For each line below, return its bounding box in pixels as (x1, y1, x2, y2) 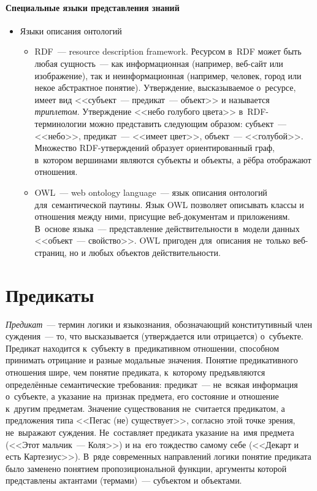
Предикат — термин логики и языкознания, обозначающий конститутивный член (6, 317, 312, 330)
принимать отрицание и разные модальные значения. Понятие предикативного (6, 354, 298, 366)
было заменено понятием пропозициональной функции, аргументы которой (6, 462, 287, 474)
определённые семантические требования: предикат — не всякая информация (6, 377, 298, 390)
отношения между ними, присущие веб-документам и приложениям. (34, 210, 290, 223)
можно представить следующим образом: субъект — (89, 117, 287, 130)
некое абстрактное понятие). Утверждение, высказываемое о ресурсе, (34, 81, 296, 94)
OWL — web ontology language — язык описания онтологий (34, 185, 267, 198)
